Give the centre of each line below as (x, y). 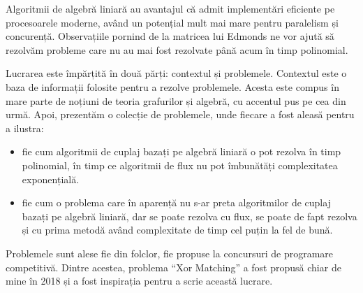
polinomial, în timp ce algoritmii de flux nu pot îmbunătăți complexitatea (180, 165)
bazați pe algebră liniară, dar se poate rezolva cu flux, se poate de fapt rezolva (190, 216)
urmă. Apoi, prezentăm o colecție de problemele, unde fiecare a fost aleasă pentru (180, 114)
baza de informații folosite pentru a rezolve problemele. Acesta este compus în (172, 86)
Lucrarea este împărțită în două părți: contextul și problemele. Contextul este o (176, 73)
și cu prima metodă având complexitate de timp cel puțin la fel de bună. (177, 230)
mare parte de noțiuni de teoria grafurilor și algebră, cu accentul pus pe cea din (176, 100)
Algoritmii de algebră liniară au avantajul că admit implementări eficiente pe (170, 8)
